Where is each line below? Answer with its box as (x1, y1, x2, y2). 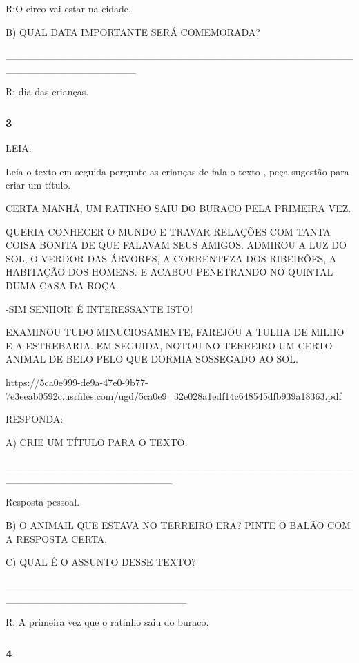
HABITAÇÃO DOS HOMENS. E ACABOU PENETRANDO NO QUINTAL (6, 265, 333, 279)
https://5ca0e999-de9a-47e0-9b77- (6, 374, 148, 389)
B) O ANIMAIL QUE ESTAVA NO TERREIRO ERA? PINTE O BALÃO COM (6, 518, 351, 532)
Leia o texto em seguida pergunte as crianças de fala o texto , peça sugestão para (6, 164, 349, 178)
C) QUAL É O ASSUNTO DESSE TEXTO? (6, 555, 196, 569)
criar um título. (6, 177, 71, 192)
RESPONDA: (6, 412, 64, 426)
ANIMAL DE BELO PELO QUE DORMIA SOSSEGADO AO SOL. (6, 352, 298, 366)
